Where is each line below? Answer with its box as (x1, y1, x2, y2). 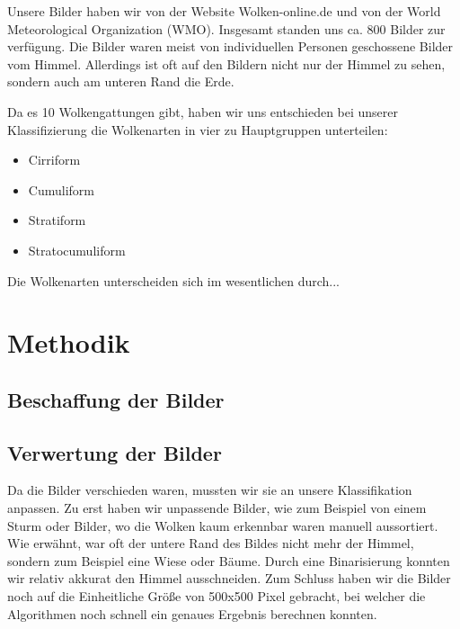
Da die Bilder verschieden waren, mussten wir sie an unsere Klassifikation (7, 481, 412, 499)
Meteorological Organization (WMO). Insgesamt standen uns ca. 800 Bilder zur (7, 19, 446, 38)
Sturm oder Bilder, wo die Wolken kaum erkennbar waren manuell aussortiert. (7, 516, 438, 535)
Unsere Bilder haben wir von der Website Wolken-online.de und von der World (7, 2, 441, 20)
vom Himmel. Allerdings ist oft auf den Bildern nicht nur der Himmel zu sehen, (7, 54, 446, 73)
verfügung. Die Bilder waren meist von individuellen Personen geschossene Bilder (7, 37, 454, 56)
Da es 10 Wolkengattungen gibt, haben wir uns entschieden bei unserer (7, 102, 399, 121)
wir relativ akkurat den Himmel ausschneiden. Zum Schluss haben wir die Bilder (7, 569, 451, 588)
